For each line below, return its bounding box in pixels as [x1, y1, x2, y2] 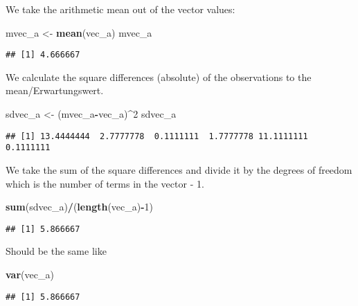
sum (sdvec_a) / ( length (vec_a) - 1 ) [6, 199, 154, 214]
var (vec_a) [6, 267, 54, 281]
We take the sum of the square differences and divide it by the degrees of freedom [6, 162, 352, 177]
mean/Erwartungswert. [6, 83, 104, 98]
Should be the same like [6, 244, 107, 258]
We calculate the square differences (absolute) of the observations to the [6, 69, 312, 84]
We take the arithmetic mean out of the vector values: [6, 2, 235, 16]
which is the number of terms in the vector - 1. [6, 176, 204, 190]
